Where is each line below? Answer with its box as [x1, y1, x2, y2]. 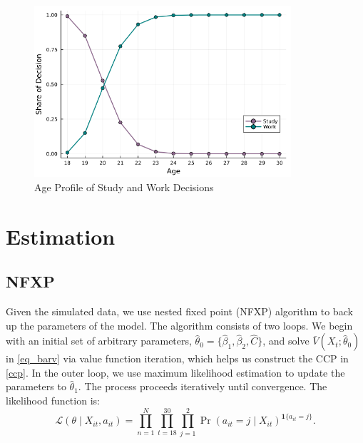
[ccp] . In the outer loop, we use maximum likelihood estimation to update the [6, 365, 345, 380]
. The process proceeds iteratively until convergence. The [78, 379, 327, 394]
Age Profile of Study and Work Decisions [34, 179, 214, 194]
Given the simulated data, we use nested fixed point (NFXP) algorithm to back [6, 304, 353, 319]
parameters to [6, 379, 66, 394]
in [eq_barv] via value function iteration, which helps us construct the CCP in [6, 351, 349, 366]
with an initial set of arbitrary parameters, [6, 333, 192, 348]
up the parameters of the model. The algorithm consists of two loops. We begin [6, 317, 353, 332]
